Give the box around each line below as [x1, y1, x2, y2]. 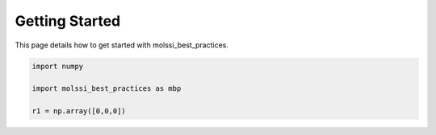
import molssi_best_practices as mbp [31, 84, 182, 93]
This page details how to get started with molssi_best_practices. [15, 40, 229, 50]
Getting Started [15, 12, 121, 30]
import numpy [31, 61, 84, 71]
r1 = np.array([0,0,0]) [31, 107, 127, 116]
